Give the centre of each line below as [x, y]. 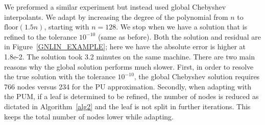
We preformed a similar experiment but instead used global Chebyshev [115, 7]
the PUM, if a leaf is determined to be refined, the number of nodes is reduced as [131, 96]
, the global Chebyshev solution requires [197, 76]
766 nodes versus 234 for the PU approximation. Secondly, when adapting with [128, 86]
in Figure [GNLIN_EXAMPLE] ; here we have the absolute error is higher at [125, 46]
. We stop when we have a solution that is [182, 27]
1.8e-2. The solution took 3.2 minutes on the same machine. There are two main [130, 56]
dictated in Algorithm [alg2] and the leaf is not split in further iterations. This [127, 106]
